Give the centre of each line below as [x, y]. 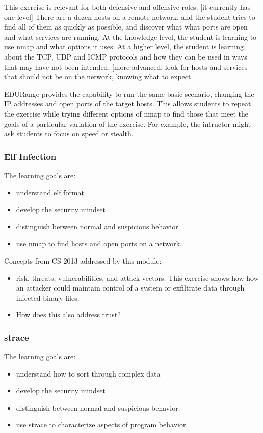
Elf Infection [30, 156]
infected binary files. [48, 297]
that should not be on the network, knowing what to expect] [99, 77]
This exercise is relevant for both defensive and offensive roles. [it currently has [127, 7]
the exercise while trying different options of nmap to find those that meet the [126, 113]
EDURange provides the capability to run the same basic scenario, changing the [129, 93]
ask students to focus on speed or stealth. [69, 134]
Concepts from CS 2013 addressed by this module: [83, 260]
